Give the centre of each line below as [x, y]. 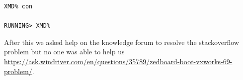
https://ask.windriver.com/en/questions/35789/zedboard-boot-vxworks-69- [118, 61]
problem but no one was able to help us [64, 52]
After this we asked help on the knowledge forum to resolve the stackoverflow [121, 42]
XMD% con [18, 6]
